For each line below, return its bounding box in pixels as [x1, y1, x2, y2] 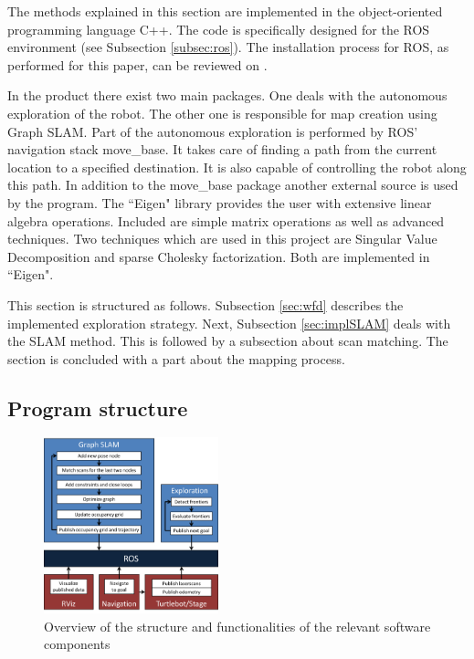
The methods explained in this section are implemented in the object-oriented [7, 2, 443, 20]
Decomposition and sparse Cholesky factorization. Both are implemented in [7, 246, 430, 266]
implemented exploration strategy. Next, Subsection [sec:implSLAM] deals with [7, 313, 451, 332]
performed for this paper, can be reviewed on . [7, 55, 268, 74]
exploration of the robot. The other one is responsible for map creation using [7, 103, 437, 122]
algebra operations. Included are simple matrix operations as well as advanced [7, 211, 445, 230]
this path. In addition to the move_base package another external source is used [7, 175, 458, 194]
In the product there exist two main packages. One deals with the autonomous [7, 86, 448, 105]
